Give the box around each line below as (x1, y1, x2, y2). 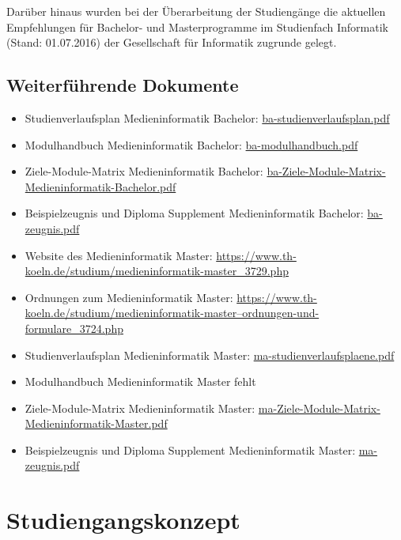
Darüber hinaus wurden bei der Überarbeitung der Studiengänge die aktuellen (6, 3, 386, 19)
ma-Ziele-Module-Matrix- (258, 399, 380, 416)
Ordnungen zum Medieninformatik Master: (25, 289, 233, 305)
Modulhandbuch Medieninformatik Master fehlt (25, 373, 256, 390)
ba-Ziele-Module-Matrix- (267, 163, 386, 179)
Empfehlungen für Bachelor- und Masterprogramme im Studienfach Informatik (6, 18, 388, 35)
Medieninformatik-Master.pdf (25, 415, 168, 432)
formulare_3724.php (25, 319, 123, 336)
